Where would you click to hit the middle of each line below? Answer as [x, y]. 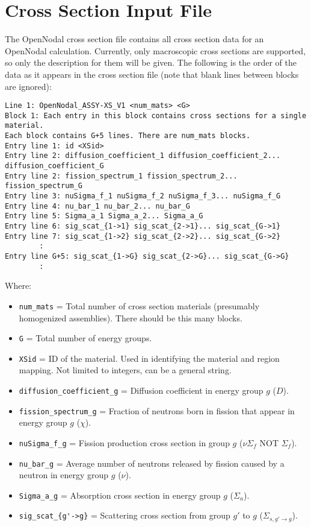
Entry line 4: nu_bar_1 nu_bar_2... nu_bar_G [97, 206]
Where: [18, 286]
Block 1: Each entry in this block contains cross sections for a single [156, 115]
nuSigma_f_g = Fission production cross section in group [124, 442]
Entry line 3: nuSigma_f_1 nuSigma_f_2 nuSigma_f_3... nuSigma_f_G [143, 196]
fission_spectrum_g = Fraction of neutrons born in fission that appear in [157, 410]
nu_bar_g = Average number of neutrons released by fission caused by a [152, 463]
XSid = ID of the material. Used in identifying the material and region [149, 358]
